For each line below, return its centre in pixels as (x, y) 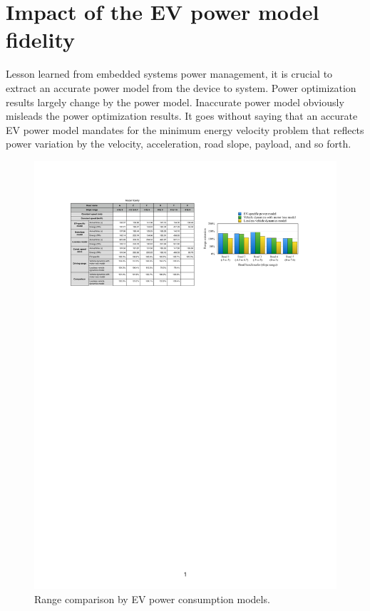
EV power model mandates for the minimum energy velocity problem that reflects (185, 129)
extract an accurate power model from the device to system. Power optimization (181, 87)
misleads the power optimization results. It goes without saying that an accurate (182, 116)
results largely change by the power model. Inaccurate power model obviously (175, 102)
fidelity (41, 40)
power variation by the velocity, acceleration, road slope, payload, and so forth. (179, 144)
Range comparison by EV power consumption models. (152, 599)
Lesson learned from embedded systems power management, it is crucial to (169, 74)
